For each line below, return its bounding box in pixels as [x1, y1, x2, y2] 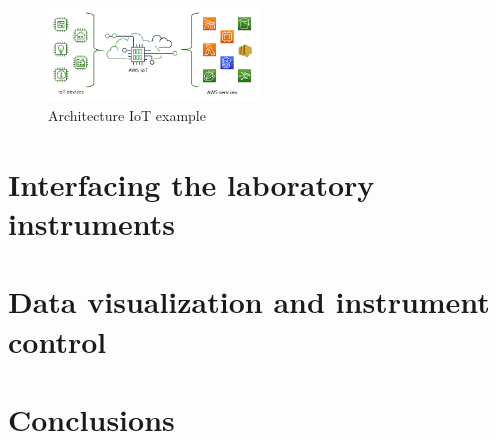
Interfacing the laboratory [8, 163, 375, 204]
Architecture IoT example [48, 105, 206, 126]
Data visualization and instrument [8, 281, 490, 322]
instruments [8, 203, 176, 244]
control [8, 320, 107, 361]
